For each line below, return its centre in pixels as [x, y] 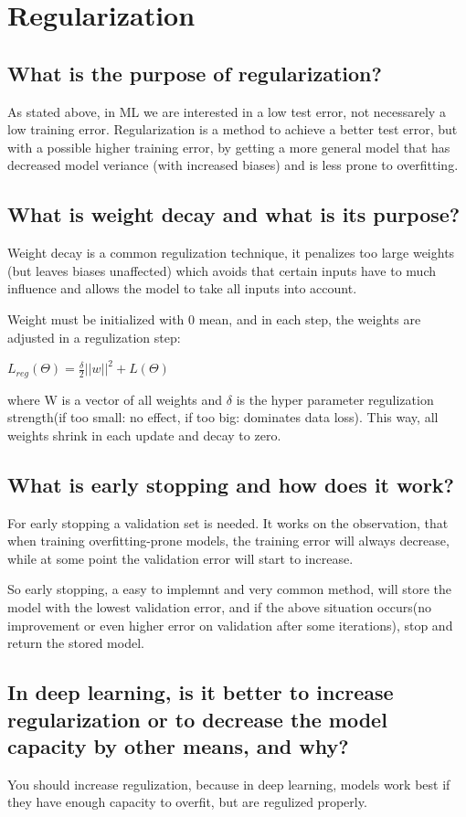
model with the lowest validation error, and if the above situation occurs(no [219, 606]
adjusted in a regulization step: [94, 337]
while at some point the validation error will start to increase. [180, 558]
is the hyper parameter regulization [335, 399]
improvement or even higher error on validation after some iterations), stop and [230, 625]
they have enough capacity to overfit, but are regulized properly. [187, 802]
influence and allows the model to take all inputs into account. [182, 288]
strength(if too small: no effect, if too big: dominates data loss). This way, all [223, 417]
